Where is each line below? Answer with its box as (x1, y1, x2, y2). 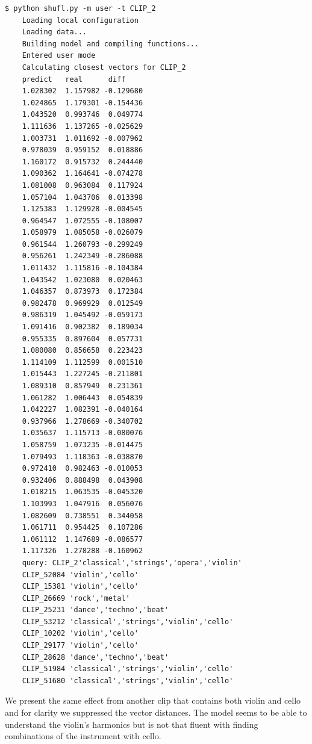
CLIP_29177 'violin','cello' (22, 641, 139, 650)
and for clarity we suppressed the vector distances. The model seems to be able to (5, 706, 307, 719)
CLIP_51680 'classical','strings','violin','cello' (22, 676, 234, 685)
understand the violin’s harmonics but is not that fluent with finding (5, 718, 258, 730)
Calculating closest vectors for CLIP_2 (22, 63, 186, 72)
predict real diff (22, 75, 126, 84)
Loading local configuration (22, 16, 139, 25)
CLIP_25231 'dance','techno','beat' (22, 606, 169, 615)
